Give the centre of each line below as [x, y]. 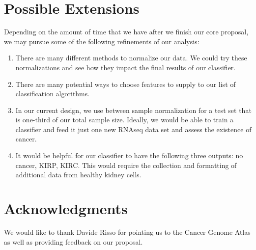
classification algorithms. [53, 94]
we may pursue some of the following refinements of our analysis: [102, 41]
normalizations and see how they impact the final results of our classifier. [126, 67]
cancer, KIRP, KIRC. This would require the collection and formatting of [126, 165]
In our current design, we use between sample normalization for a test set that [133, 110]
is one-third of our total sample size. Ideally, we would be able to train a [125, 120]
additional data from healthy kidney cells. [78, 175]
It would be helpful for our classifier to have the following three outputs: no [129, 155]
